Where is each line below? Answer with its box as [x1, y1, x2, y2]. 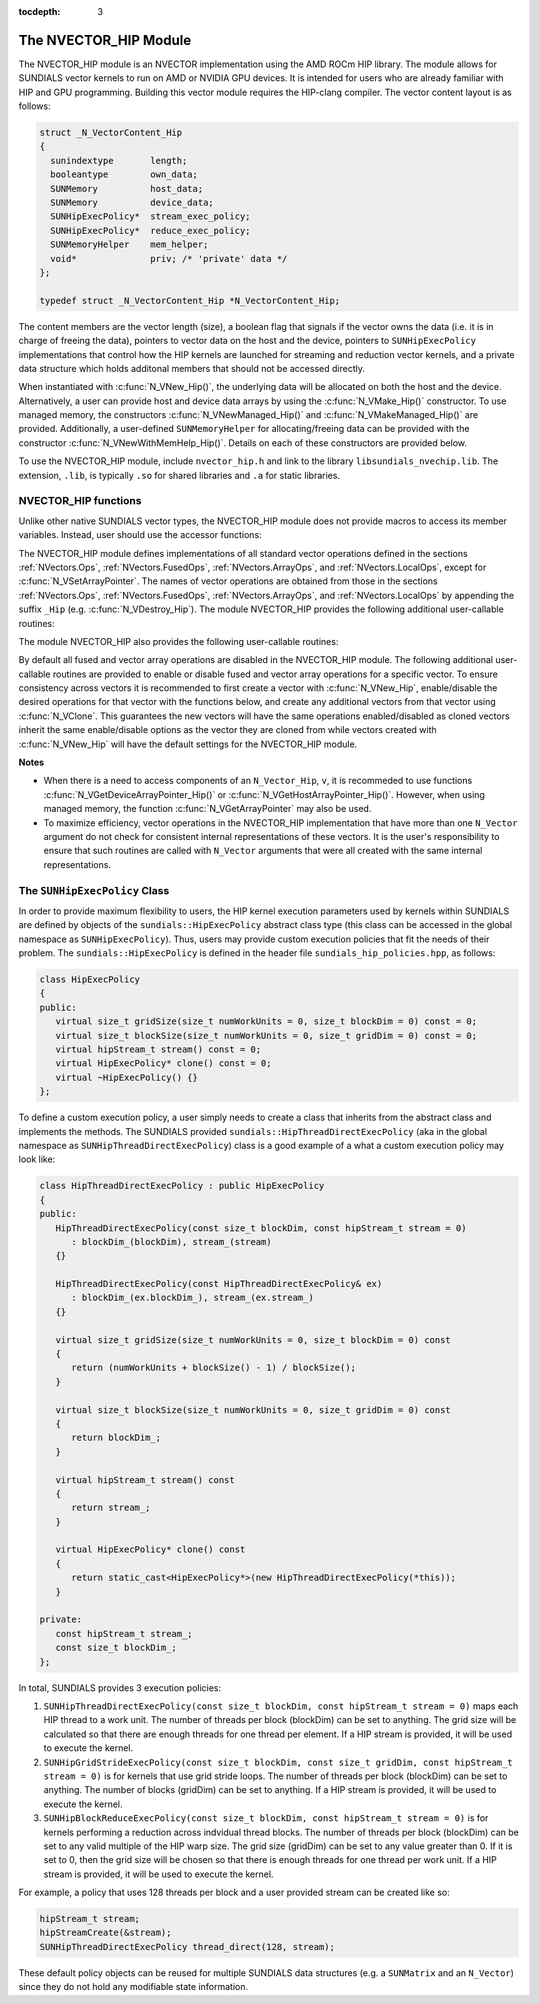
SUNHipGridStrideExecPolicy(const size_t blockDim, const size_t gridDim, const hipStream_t [43, 1756, 514, 1768]
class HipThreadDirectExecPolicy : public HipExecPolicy [39, 1180, 325, 1192]
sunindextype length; [50, 155, 188, 166]
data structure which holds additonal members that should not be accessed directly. [18, 362, 365, 374]
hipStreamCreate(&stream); [39, 1927, 172, 1939]
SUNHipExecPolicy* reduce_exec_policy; [50, 225, 251, 236]
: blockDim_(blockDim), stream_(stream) [71, 1236, 272, 1247]
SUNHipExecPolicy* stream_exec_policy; [50, 211, 251, 222]
